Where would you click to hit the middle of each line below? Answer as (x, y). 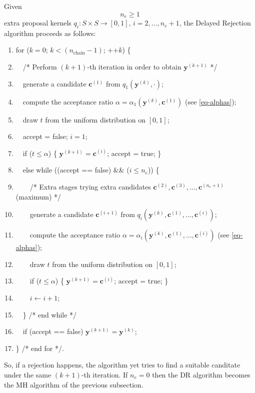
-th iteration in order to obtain (134, 67)
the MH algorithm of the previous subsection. (74, 384)
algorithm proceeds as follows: (50, 33)
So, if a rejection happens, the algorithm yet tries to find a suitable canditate (122, 365)
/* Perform (40, 67)
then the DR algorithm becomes (201, 374)
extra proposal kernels (38, 23)
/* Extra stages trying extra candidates (90, 186)
